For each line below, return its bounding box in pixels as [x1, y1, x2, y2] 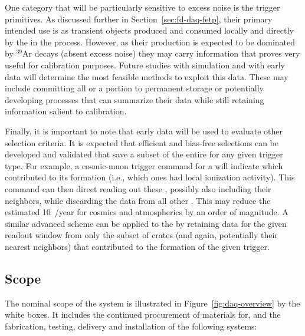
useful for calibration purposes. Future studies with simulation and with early [5, 58, 285, 71]
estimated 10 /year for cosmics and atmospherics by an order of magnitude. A [5, 206, 288, 218]
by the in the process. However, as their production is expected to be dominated [5, 35, 295, 48]
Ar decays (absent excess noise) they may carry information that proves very [22, 47, 300, 60]
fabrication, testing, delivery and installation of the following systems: [5, 319, 257, 332]
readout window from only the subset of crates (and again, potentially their [5, 229, 278, 241]
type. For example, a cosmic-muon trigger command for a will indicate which [5, 159, 283, 172]
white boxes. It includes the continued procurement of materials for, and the [5, 308, 281, 321]
